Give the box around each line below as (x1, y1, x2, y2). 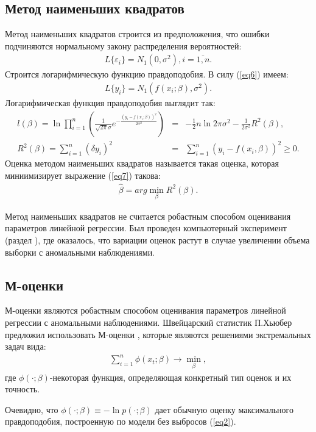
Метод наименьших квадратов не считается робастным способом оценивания (5, 209, 291, 222)
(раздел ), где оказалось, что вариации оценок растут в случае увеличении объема (5, 234, 310, 247)
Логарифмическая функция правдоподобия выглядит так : (5, 96, 216, 109)
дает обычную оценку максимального (155, 403, 293, 416)
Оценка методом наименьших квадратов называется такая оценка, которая (5, 157, 279, 170)
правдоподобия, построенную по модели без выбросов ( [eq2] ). (5, 415, 236, 428)
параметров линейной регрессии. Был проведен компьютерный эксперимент (5, 221, 287, 234)
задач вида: (5, 340, 46, 353)
